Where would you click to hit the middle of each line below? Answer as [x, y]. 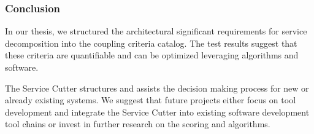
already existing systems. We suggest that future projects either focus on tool [151, 100]
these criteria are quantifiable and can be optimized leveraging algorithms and [152, 55]
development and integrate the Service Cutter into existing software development [157, 112]
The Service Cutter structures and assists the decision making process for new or [157, 88]
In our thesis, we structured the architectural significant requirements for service [156, 31]
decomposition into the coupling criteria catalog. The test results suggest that [151, 43]
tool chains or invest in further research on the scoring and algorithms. [138, 124]
